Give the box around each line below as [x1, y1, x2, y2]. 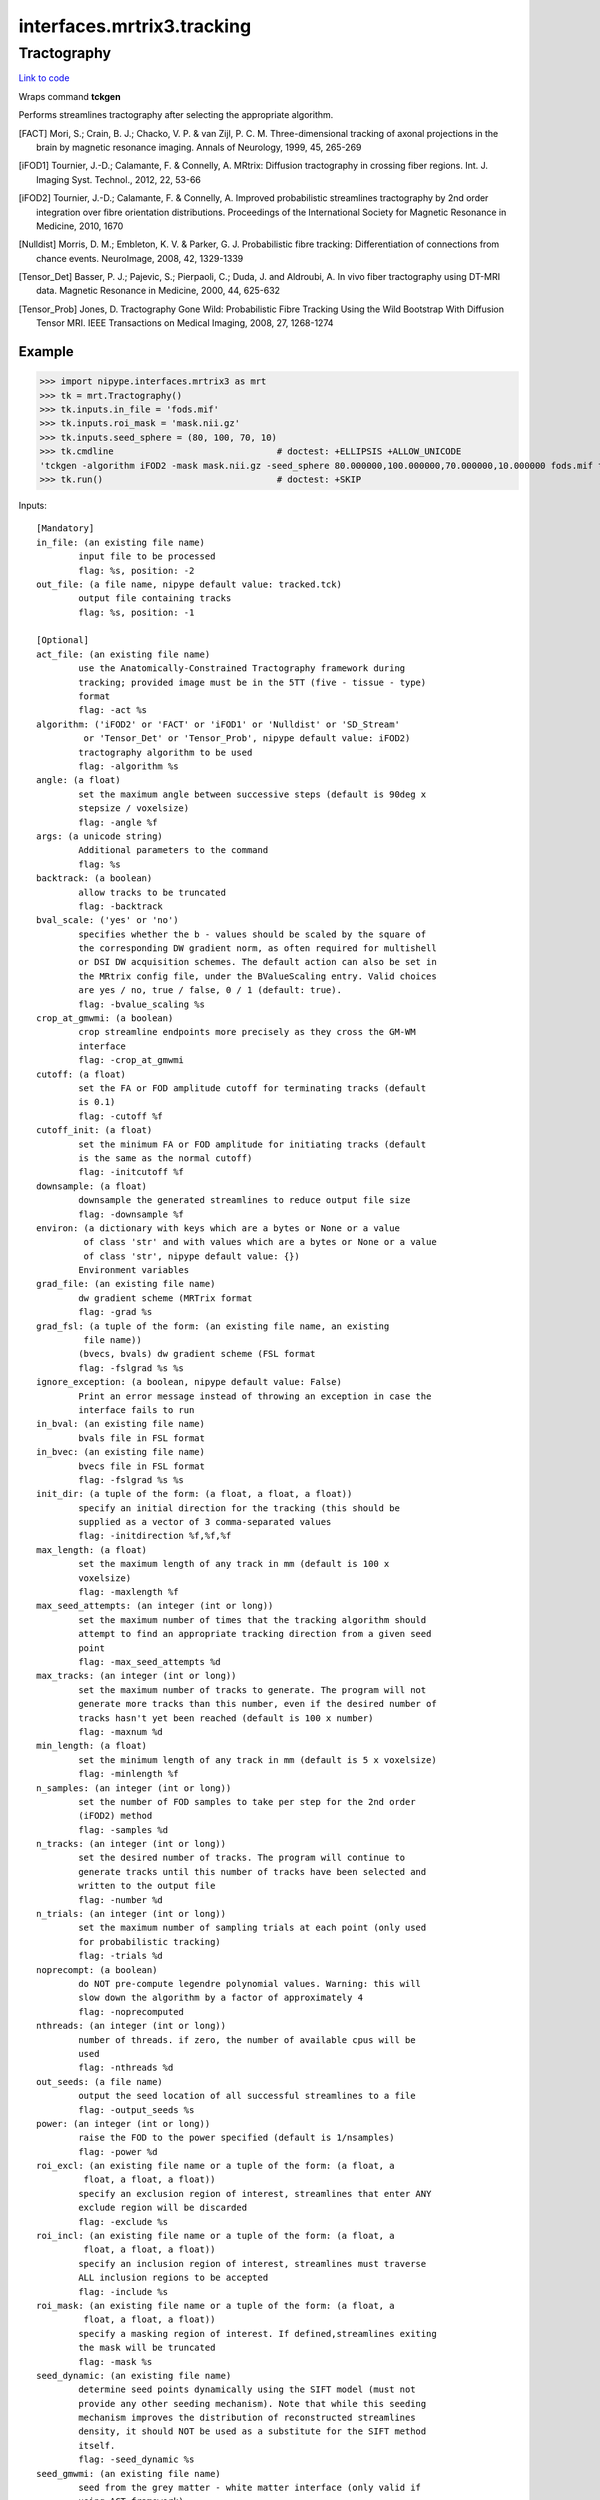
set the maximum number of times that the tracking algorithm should [78, 1614, 427, 1625]
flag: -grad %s [78, 1306, 153, 1318]
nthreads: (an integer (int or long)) [36, 2020, 227, 2032]
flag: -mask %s [78, 2356, 153, 2367]
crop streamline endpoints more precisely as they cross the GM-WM [78, 1026, 416, 1038]
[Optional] [36, 635, 90, 646]
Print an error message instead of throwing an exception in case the [78, 1390, 432, 1402]
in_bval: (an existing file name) [36, 1418, 205, 1430]
